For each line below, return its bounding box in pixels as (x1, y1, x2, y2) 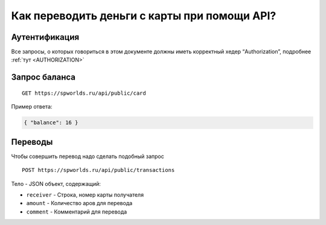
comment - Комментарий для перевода (26, 208, 127, 215)
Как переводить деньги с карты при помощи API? (11, 9, 276, 22)
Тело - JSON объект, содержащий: (11, 180, 101, 187)
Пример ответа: (11, 103, 53, 110)
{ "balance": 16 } (24, 119, 78, 126)
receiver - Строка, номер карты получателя (26, 191, 144, 198)
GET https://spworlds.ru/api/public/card (22, 89, 146, 97)
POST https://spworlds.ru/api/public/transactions (22, 166, 175, 174)
